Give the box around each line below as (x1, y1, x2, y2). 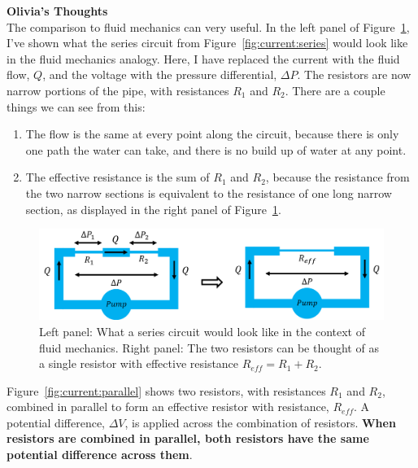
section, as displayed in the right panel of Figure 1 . (25, 200, 281, 217)
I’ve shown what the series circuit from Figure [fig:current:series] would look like (7, 34, 408, 51)
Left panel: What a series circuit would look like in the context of (39, 322, 365, 339)
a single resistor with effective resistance (39, 355, 239, 372)
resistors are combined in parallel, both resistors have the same (7, 430, 369, 447)
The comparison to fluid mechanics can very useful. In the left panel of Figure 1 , (7, 18, 410, 35)
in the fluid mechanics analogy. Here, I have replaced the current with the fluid (7, 50, 400, 67)
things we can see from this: (7, 98, 146, 115)
